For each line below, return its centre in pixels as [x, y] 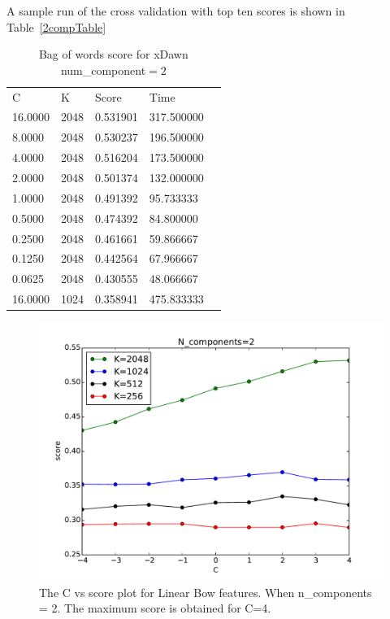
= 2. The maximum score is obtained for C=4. [155, 608]
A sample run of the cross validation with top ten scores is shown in [176, 11]
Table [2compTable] [56, 26]
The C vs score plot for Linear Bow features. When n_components [206, 592]
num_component [103, 70]
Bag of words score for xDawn [113, 54]
